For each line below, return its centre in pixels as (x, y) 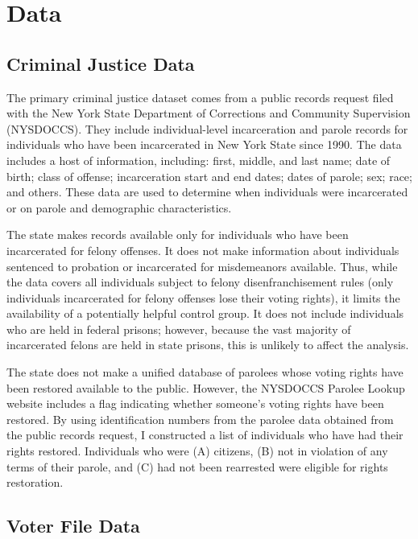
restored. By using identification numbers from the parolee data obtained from (200, 419)
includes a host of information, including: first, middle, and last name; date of (199, 160)
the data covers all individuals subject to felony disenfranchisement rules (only (200, 282)
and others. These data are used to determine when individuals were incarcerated (207, 192)
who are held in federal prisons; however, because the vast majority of (179, 329)
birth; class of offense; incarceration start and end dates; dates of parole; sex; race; (209, 176)
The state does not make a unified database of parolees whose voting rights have (205, 372)
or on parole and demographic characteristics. (119, 207)
